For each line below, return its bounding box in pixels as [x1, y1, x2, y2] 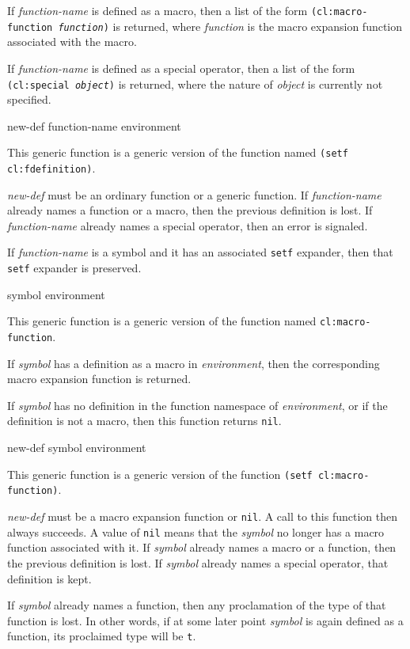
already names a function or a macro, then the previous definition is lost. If [7, 202, 373, 218]
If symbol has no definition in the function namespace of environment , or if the [7, 397, 388, 413]
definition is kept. [7, 570, 92, 586]
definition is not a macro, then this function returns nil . [7, 412, 282, 429]
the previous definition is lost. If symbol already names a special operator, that [7, 554, 389, 571]
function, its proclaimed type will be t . [7, 628, 196, 644]
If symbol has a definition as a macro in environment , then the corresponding [7, 355, 380, 371]
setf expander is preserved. [7, 260, 142, 276]
